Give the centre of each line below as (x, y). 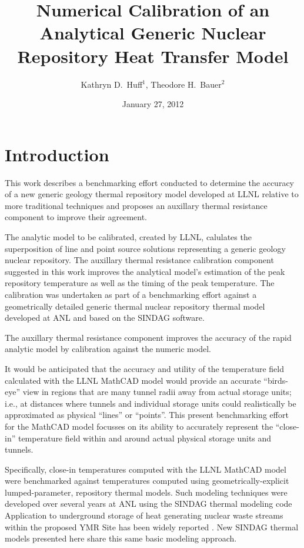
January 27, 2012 (153, 104)
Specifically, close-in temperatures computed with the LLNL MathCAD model (146, 469)
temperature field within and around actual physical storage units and (145, 438)
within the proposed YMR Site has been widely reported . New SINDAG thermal (152, 527)
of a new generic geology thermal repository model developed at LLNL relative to (152, 194)
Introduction (57, 154)
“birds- (276, 380)
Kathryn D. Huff (112, 84)
